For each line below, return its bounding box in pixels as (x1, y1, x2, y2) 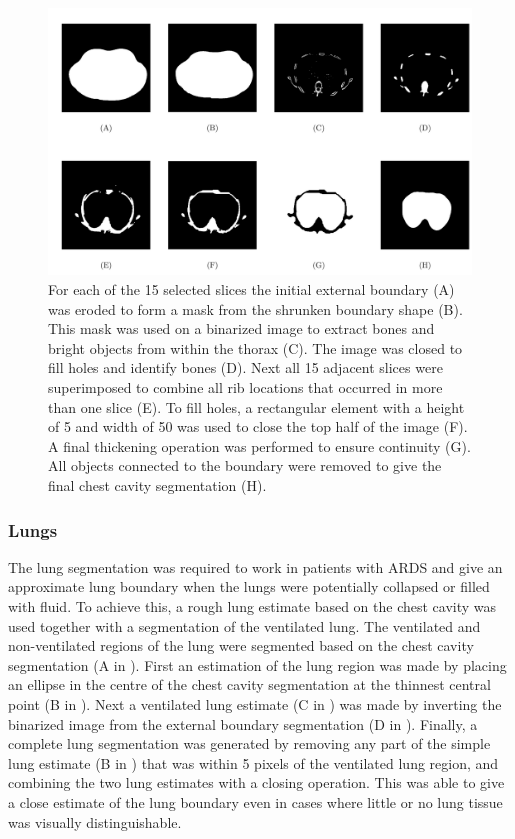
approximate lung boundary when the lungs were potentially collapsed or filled (8, 576, 490, 597)
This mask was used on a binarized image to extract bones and (48, 318, 435, 339)
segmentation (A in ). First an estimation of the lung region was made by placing (8, 654, 507, 675)
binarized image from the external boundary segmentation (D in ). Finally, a (8, 713, 478, 734)
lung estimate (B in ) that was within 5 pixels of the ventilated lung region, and (8, 752, 499, 773)
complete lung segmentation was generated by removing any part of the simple (8, 733, 491, 754)
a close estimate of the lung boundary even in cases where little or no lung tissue (8, 791, 503, 812)
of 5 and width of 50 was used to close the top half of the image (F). (48, 416, 468, 437)
